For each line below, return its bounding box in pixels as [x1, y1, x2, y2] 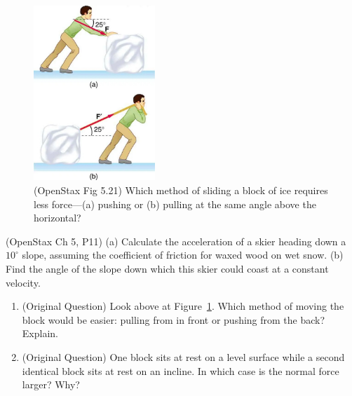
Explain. [22, 326, 58, 341]
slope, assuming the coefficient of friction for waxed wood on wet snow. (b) [22, 247, 344, 262]
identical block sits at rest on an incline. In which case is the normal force [22, 363, 339, 378]
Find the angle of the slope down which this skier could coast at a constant [6, 261, 329, 275]
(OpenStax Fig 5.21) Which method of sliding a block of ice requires [34, 183, 328, 198]
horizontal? [34, 210, 81, 225]
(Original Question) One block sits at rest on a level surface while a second [22, 349, 345, 364]
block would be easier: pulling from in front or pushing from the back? [22, 312, 325, 327]
